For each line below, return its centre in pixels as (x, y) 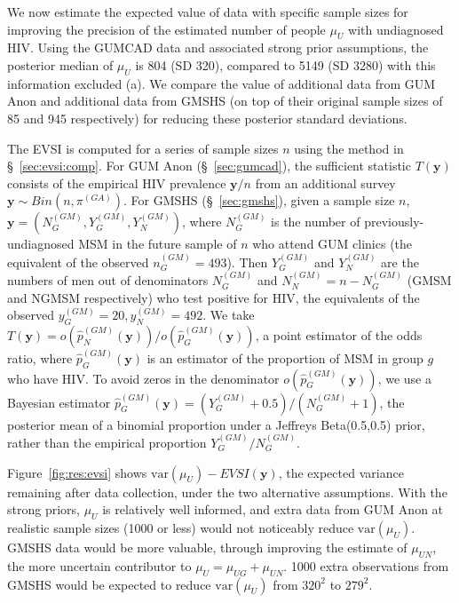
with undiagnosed (396, 29)
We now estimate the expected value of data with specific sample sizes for (208, 12)
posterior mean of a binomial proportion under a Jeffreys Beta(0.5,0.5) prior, (216, 424)
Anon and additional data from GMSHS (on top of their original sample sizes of (225, 101)
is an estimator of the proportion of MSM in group (285, 357)
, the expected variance (341, 472)
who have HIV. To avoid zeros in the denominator (143, 378)
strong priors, (44, 509)
